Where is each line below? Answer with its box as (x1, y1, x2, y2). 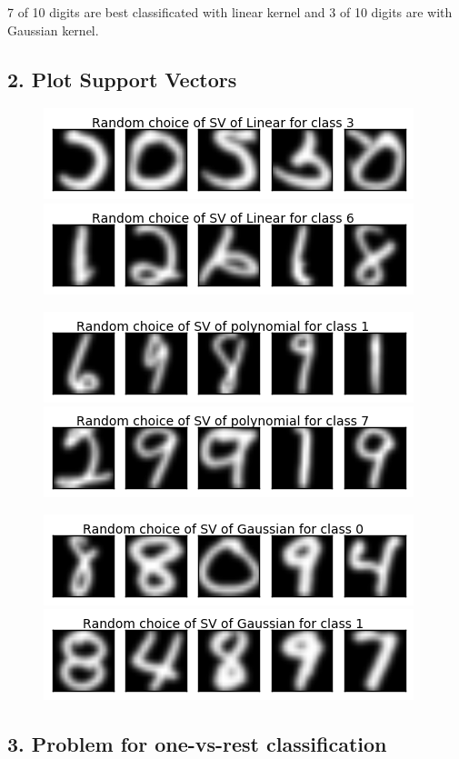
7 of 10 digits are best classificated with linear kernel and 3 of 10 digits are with (7, 3, 453, 21)
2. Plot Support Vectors (7, 65, 237, 93)
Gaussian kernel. (7, 20, 99, 39)
